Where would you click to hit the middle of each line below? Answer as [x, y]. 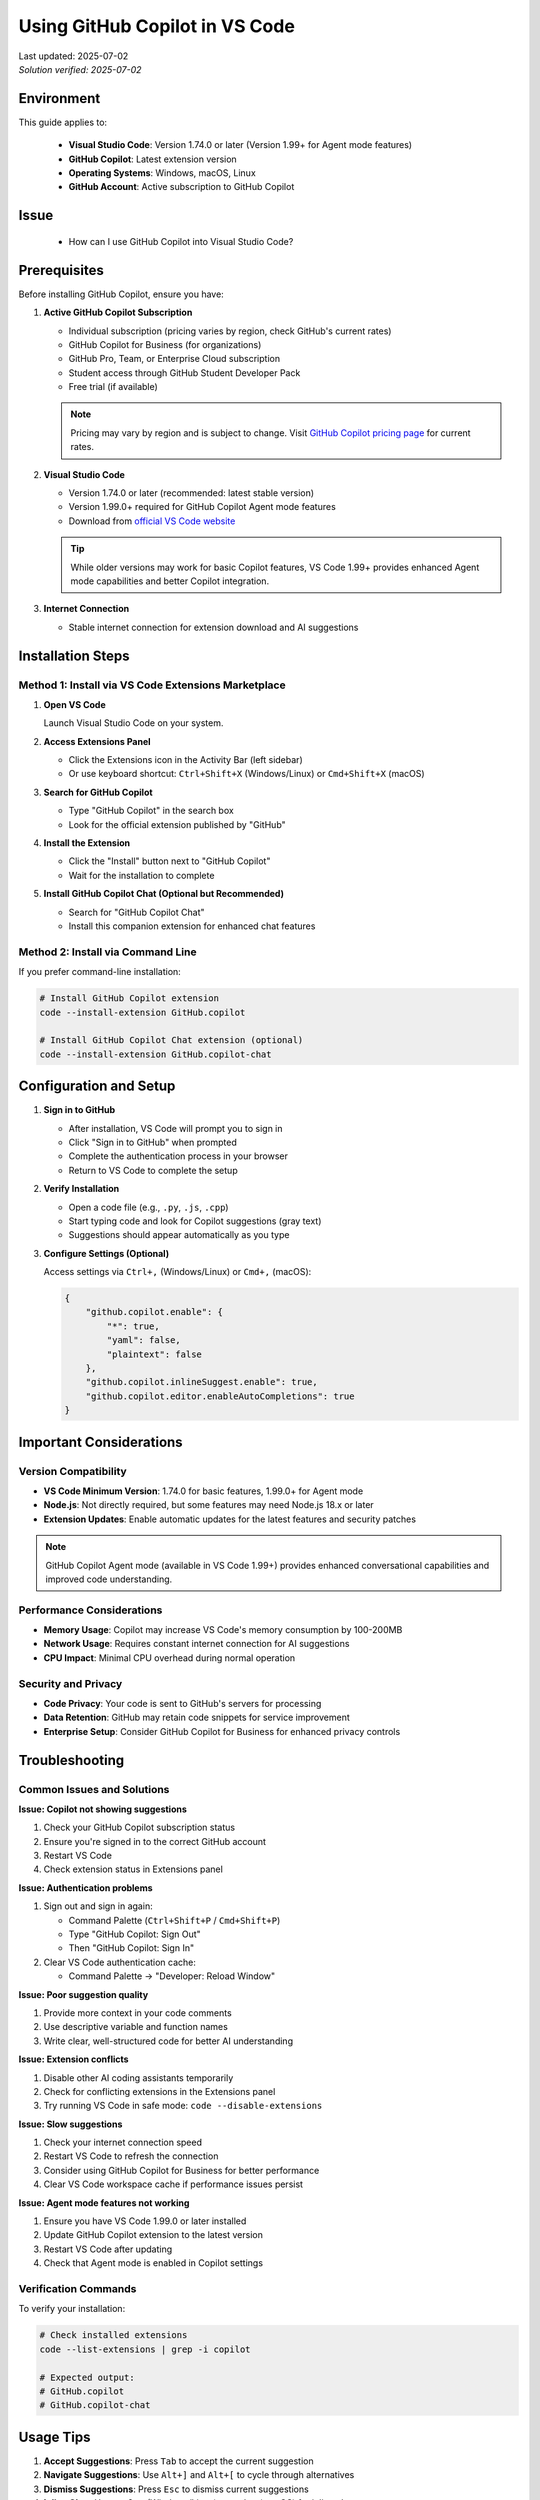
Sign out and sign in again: [98, 1906]
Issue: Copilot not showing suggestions [102, 1809]
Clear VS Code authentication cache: [120, 1962]
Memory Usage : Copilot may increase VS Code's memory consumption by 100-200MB [223, 1630]
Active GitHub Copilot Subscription [118, 312]
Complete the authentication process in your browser [178, 1156]
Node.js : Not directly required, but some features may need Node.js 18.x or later [208, 1505]
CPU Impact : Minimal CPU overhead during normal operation [169, 1657]
